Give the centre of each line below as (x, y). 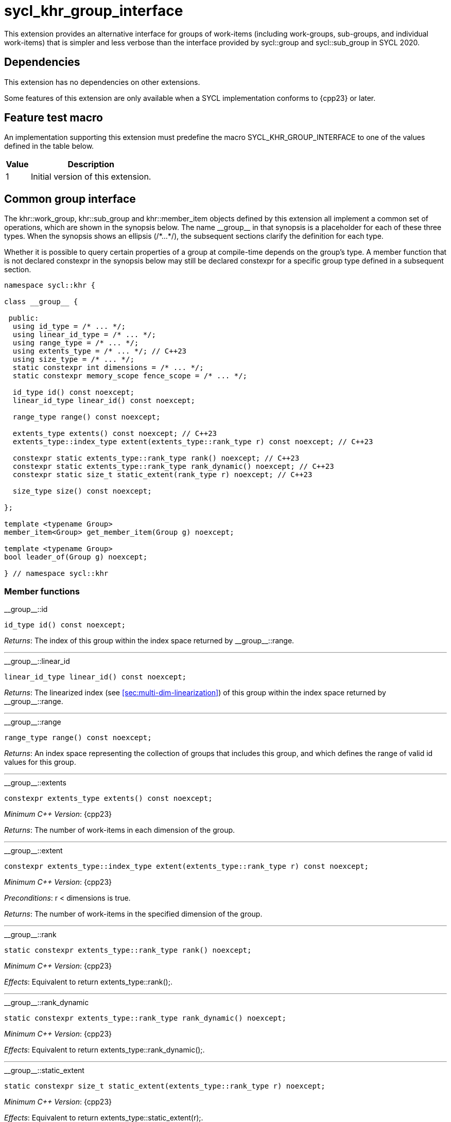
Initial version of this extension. (91, 177)
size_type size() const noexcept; (82, 491)
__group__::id (26, 609)
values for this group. (40, 762)
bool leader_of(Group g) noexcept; (76, 557)
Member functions (42, 591)
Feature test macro (54, 118)
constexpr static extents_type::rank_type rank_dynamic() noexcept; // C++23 (173, 467)
